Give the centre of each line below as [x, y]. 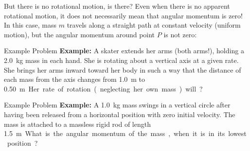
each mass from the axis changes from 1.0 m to [75, 79]
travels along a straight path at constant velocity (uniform [154, 25]
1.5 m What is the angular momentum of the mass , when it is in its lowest [125, 133]
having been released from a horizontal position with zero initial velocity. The [120, 114]
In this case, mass [30, 25]
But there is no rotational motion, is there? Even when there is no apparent [117, 6]
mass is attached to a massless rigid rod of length [77, 124]
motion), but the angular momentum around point [80, 34]
